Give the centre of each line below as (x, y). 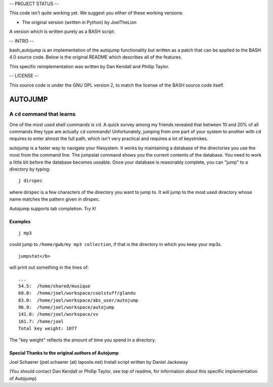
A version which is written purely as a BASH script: (62, 32)
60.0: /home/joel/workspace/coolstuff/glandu (77, 293)
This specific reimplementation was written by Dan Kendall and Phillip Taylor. (89, 66)
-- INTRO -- (21, 41)
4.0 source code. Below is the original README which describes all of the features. (96, 57)
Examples (20, 221)
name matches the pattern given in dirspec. (55, 199)
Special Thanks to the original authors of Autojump (64, 353)
